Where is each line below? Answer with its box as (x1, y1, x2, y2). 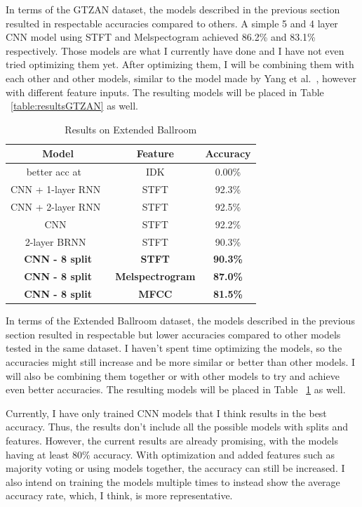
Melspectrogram (115, 269, 196, 284)
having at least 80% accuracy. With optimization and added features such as (6, 447, 335, 461)
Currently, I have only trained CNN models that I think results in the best (6, 405, 327, 420)
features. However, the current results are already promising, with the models (6, 433, 338, 447)
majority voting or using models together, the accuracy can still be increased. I (6, 461, 345, 475)
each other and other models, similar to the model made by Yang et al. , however (6, 70, 357, 85)
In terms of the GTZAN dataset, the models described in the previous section (6, 2, 340, 16)
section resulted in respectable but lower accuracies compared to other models (6, 327, 341, 341)
